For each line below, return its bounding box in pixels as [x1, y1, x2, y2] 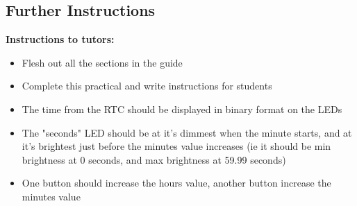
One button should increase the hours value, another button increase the [22, 175, 331, 190]
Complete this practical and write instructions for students [22, 78, 272, 93]
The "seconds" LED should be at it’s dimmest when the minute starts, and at [22, 125, 352, 139]
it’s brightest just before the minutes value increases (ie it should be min [22, 139, 331, 153]
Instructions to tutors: [6, 32, 115, 46]
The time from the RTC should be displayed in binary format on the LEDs [22, 101, 342, 116]
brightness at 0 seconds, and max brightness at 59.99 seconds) [22, 152, 286, 166]
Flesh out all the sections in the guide [22, 55, 183, 69]
